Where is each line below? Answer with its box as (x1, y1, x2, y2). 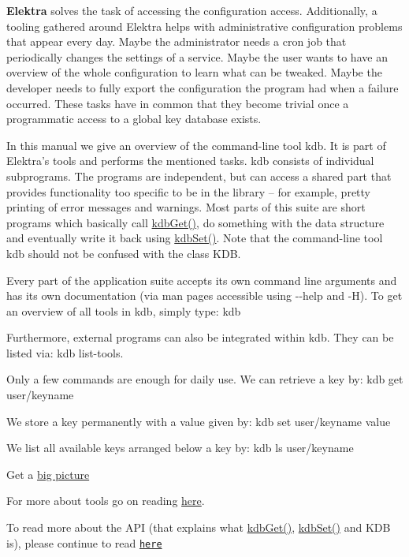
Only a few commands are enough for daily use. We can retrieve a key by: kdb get (6, 371, 403, 387)
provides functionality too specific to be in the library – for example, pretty (6, 183, 370, 200)
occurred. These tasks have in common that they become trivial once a (6, 95, 349, 111)
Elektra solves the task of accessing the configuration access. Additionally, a (6, 2, 377, 18)
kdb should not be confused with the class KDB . (6, 245, 241, 261)
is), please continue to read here (6, 534, 162, 551)
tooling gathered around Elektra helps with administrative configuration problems (6, 17, 403, 34)
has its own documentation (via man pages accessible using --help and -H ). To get (6, 287, 403, 304)
